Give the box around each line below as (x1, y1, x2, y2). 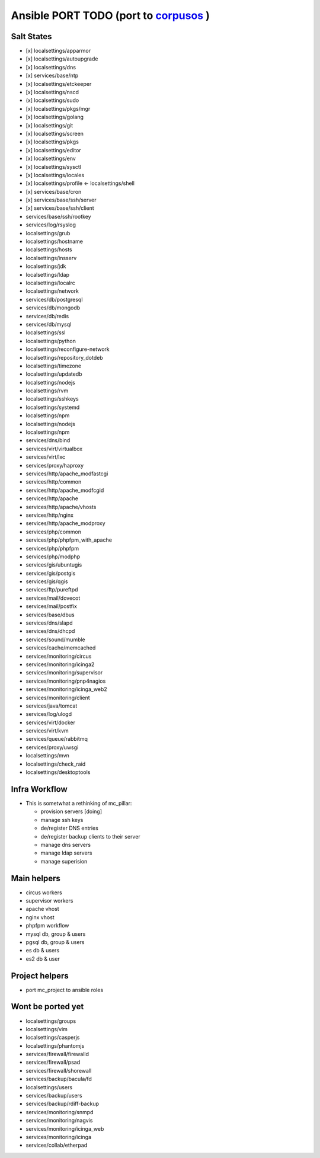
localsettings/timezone (25, 362, 82, 369)
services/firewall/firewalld (25, 1051, 89, 1058)
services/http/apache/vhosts (25, 503, 97, 510)
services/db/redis (25, 312, 69, 319)
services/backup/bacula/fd (25, 1076, 92, 1083)
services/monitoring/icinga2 (25, 661, 95, 668)
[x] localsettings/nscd (25, 89, 79, 96)
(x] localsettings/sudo (25, 97, 79, 104)
